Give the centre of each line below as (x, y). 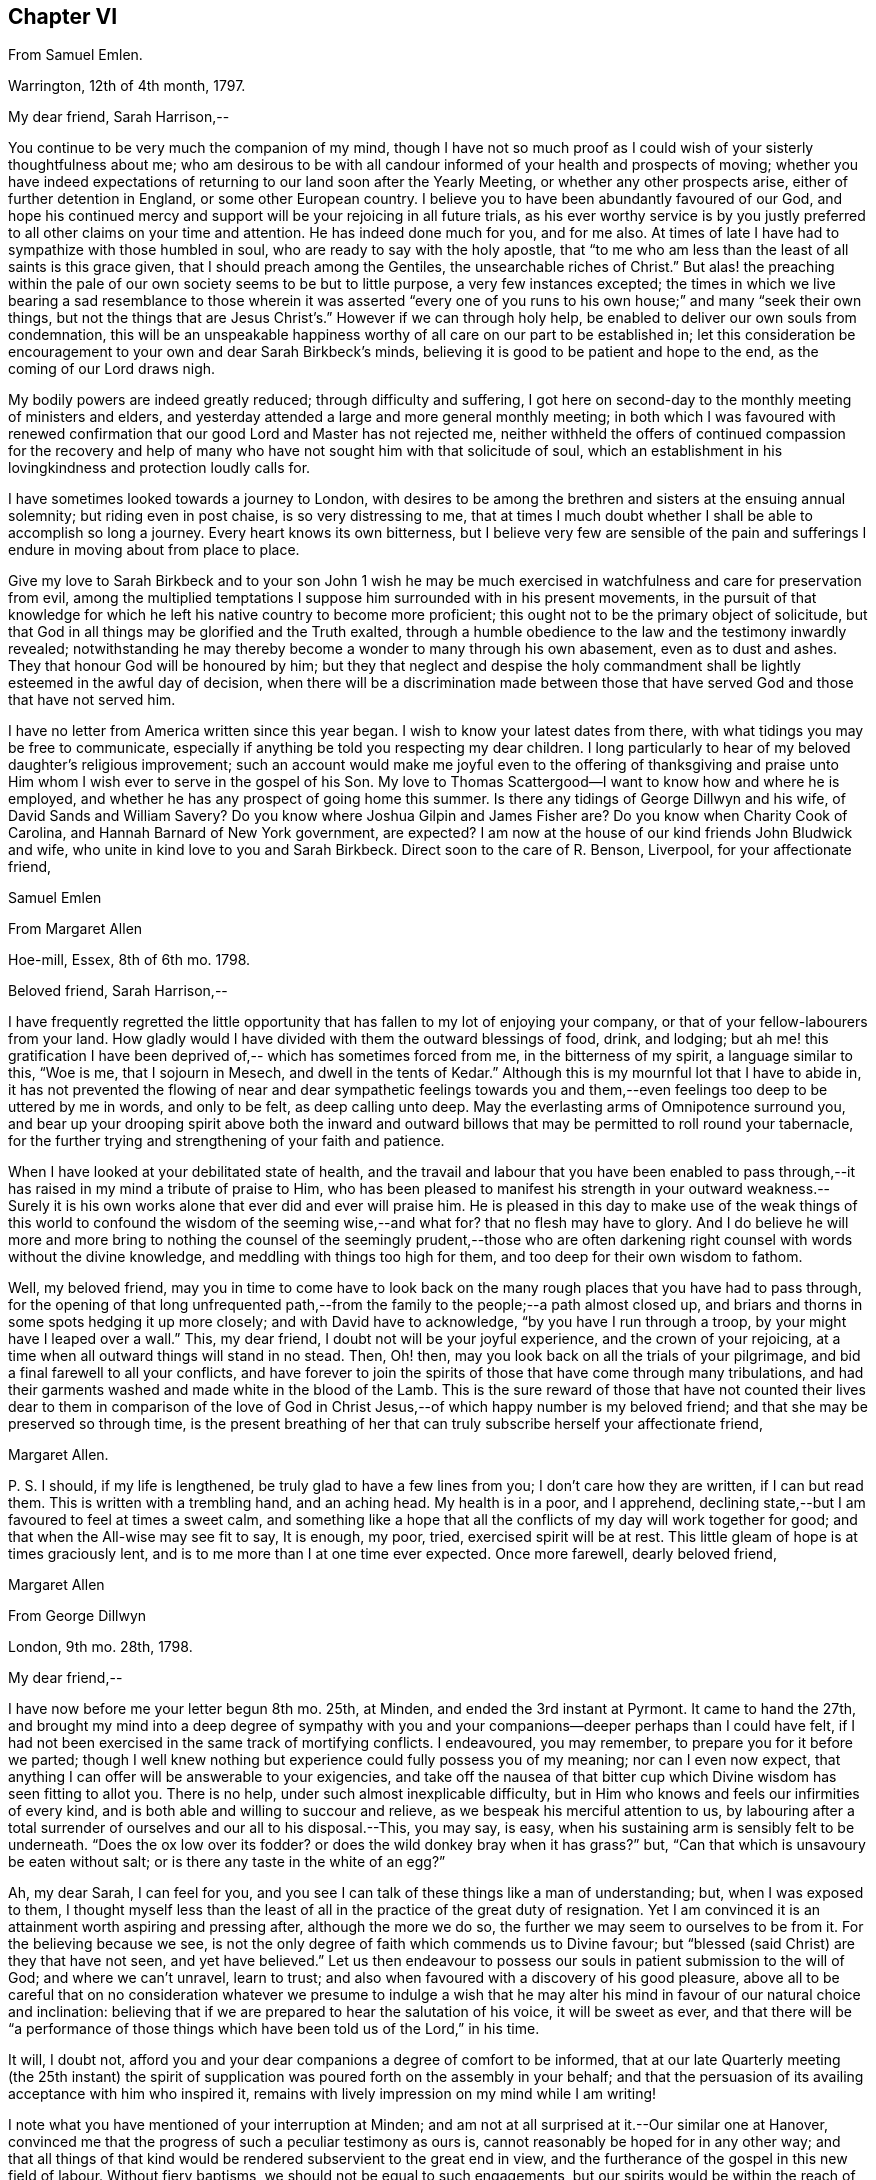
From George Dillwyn (77, 1616)
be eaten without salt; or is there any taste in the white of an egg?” (227, 1862)
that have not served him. (92, 700)
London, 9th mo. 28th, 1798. (100, 1647)
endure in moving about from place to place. (154, 550)
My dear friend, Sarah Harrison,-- (119, 117)
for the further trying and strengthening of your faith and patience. (226, 1141)
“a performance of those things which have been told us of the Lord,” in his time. (274, 2029)
